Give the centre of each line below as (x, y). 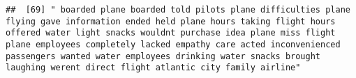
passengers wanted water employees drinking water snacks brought (163, 56)
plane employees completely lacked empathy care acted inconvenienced (173, 44)
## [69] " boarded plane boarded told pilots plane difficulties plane (178, 10)
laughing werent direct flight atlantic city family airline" (153, 68)
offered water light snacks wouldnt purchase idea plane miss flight (171, 33)
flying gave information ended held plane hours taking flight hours (171, 21)
